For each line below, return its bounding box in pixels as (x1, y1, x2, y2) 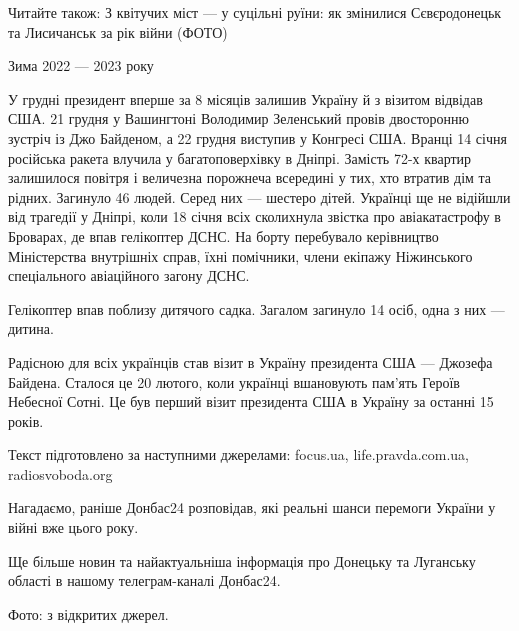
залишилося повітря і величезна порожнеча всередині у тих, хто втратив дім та (8, 167, 492, 188)
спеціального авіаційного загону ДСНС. (8, 265, 250, 286)
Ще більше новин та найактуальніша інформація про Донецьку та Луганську (8, 550, 476, 571)
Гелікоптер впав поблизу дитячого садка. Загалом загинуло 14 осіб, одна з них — (8, 298, 505, 319)
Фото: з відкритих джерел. (8, 603, 169, 624)
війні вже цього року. (8, 517, 139, 538)
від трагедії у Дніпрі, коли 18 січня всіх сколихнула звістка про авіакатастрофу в (8, 206, 501, 227)
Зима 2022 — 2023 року (8, 55, 154, 76)
